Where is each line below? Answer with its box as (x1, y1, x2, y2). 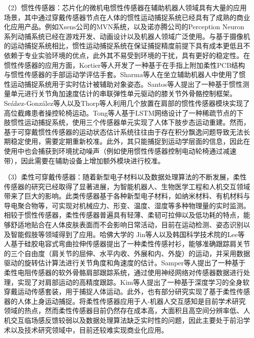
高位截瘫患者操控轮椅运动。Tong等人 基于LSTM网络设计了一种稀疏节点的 (4, 107, 237, 118)
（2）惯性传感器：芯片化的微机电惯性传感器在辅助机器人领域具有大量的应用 (4, 2, 247, 12)
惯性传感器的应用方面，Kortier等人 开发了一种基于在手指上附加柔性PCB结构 (4, 60, 245, 70)
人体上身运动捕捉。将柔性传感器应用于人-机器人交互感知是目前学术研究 (17, 296, 246, 306)
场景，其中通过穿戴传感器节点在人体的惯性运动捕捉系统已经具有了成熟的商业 (4, 12, 250, 22)
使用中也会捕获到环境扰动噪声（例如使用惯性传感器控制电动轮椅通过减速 (4, 145, 236, 156)
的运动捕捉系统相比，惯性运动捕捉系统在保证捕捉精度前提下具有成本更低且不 (4, 40, 250, 51)
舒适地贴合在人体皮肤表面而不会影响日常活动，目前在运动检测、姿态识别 (10, 219, 243, 230)
